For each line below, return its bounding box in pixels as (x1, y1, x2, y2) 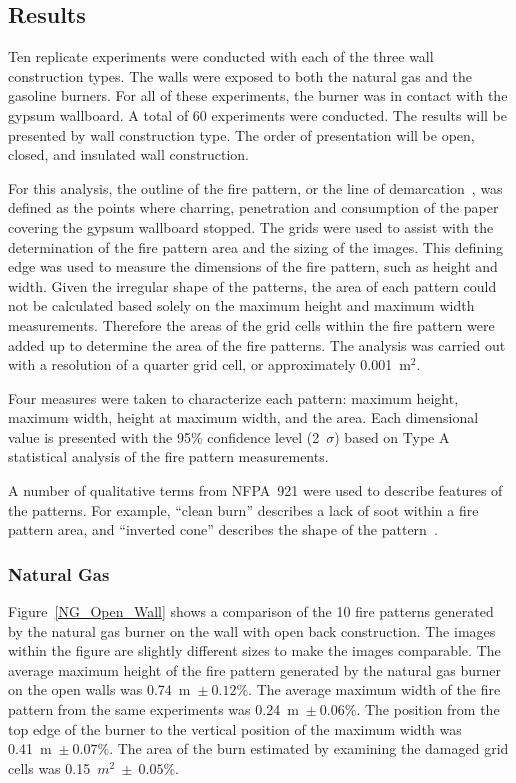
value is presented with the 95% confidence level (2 (8, 426, 320, 447)
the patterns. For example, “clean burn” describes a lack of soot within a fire (8, 499, 479, 520)
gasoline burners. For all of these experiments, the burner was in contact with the (8, 85, 508, 106)
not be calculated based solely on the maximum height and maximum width (8, 295, 475, 316)
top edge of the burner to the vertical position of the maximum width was (8, 718, 462, 739)
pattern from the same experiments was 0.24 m (8, 699, 299, 720)
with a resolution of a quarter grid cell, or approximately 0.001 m (8, 354, 411, 375)
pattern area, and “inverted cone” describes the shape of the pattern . (8, 519, 438, 540)
